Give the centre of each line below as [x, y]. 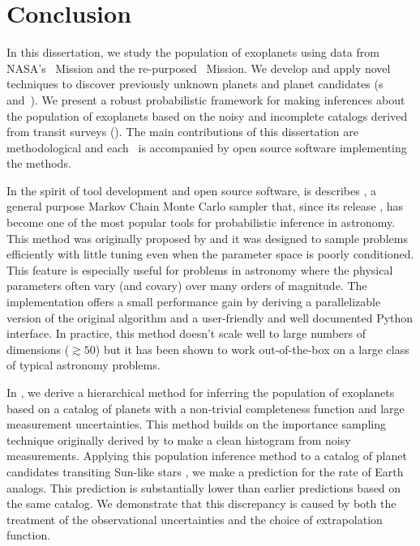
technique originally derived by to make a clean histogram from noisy [179, 439]
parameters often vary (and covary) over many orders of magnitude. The [187, 286]
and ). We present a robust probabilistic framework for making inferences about [206, 99]
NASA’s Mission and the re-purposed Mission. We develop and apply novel [199, 68]
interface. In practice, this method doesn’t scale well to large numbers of [186, 333]
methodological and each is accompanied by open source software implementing [207, 147]
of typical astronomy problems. [84, 365]
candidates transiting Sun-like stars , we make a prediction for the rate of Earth [205, 471]
